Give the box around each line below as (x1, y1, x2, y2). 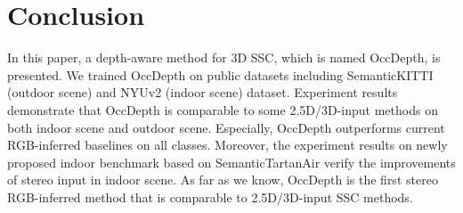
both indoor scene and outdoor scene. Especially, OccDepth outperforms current (7, 118, 445, 136)
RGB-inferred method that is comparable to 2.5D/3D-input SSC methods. (7, 187, 413, 206)
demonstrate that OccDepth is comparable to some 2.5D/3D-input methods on (7, 100, 438, 119)
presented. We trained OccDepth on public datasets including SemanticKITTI (7, 65, 434, 84)
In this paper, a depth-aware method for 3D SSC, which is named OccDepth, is (7, 48, 441, 67)
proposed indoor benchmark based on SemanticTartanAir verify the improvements (7, 152, 456, 171)
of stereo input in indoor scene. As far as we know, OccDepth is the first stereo (7, 170, 438, 189)
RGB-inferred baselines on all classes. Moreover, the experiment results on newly (7, 135, 448, 154)
